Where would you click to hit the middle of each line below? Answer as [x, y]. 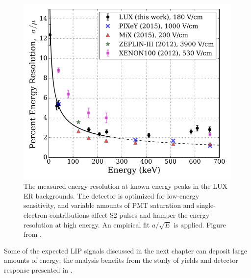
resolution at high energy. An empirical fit [87, 224]
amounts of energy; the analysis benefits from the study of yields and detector [121, 260]
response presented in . [38, 270]
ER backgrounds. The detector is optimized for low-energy [112, 195]
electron [36, 215]
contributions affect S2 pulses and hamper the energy [129, 215]
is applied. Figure [200, 224]
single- [206, 205]
